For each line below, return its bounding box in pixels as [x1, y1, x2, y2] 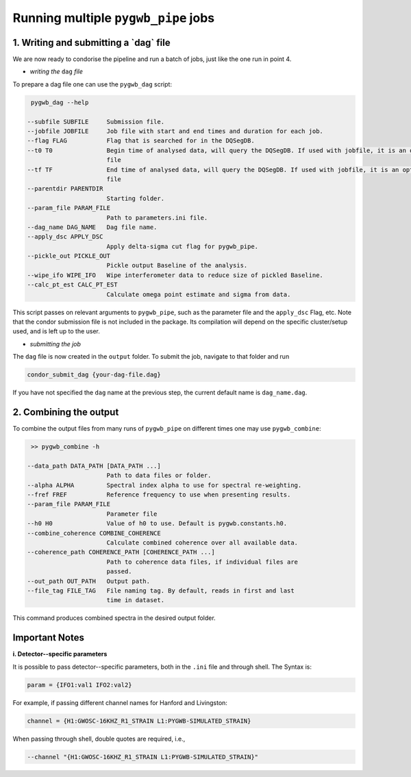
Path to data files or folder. [106, 472, 212, 479]
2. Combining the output [12, 406, 119, 418]
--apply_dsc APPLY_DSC [27, 233, 103, 241]
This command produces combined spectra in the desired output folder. [12, 614, 216, 622]
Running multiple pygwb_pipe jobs [12, 10, 215, 25]
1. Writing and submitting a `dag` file [12, 36, 171, 48]
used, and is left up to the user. [12, 327, 101, 335]
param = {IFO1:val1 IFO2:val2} [27, 681, 133, 689]
